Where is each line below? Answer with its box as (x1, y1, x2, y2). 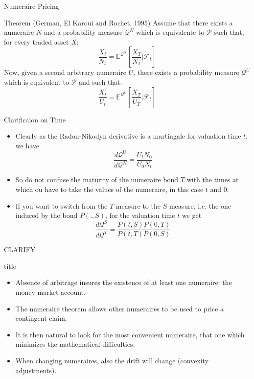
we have (15, 140, 39, 150)
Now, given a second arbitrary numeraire (4, 67, 126, 77)
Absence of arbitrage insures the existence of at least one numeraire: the (15, 277, 232, 287)
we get (182, 210, 202, 220)
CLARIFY (4, 244, 36, 255)
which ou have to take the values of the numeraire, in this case (15, 184, 204, 194)
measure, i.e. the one (169, 200, 231, 211)
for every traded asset (4, 36, 69, 47)
